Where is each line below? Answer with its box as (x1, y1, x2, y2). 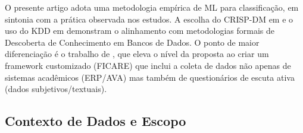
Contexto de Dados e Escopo (5, 112, 186, 130)
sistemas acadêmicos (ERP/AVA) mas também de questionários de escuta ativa (5, 71, 295, 83)
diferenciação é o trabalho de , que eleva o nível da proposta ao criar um (5, 47, 269, 60)
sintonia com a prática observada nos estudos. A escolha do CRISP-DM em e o (5, 12, 293, 25)
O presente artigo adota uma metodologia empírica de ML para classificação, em (5, 1, 299, 13)
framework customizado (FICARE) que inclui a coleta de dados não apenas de (5, 59, 291, 71)
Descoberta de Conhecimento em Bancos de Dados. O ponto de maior (5, 36, 260, 48)
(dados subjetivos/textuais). (5, 83, 107, 95)
